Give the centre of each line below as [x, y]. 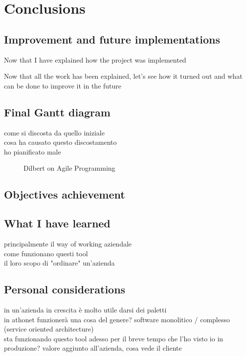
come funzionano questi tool [46, 253]
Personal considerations [65, 289]
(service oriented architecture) [49, 329]
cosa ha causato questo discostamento [60, 142]
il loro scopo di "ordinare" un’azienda [59, 263]
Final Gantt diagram [57, 112]
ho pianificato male [33, 151]
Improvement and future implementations [112, 39]
